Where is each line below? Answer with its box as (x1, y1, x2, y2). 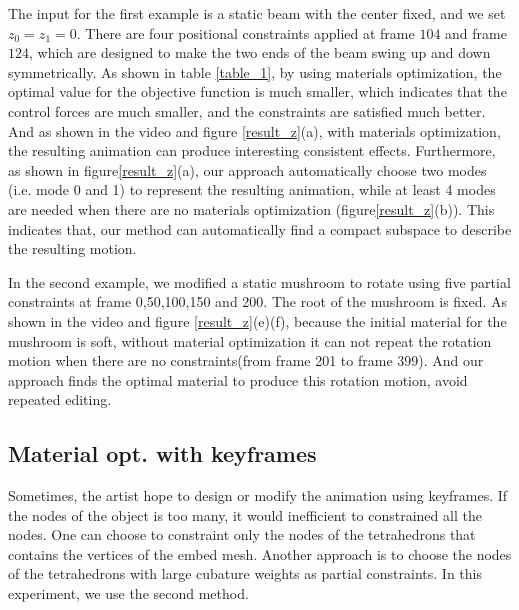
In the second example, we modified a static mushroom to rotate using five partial (8, 271, 511, 292)
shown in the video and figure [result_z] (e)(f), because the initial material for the (8, 310, 507, 331)
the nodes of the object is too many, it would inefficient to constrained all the (8, 504, 482, 525)
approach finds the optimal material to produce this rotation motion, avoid (8, 369, 468, 390)
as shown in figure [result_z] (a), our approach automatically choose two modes (8, 159, 487, 180)
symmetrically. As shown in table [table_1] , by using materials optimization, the (8, 61, 502, 82)
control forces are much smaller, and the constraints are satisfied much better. (8, 100, 486, 121)
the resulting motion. (8, 238, 137, 259)
